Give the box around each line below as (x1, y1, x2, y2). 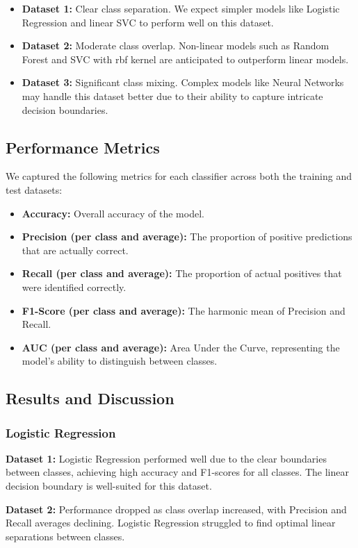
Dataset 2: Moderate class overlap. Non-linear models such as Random (22, 38, 329, 53)
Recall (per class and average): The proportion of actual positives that (22, 266, 342, 281)
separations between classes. (6, 529, 125, 543)
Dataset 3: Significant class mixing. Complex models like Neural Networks (22, 75, 344, 90)
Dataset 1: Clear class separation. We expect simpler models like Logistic (22, 1, 340, 15)
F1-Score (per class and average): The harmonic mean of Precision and (22, 303, 345, 317)
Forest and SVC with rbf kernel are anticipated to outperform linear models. (22, 51, 349, 66)
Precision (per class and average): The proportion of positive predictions (22, 229, 352, 244)
